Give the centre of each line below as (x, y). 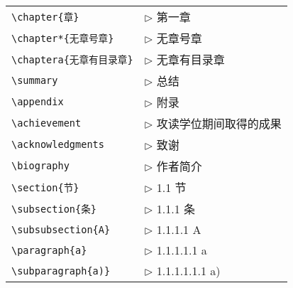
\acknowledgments (58, 144)
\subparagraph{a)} (61, 271)
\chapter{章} (45, 17)
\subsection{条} (54, 209)
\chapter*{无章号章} (63, 38)
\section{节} (45, 188)
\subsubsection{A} (61, 229)
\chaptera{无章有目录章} (72, 60)
